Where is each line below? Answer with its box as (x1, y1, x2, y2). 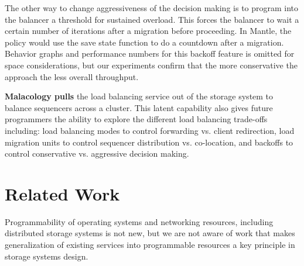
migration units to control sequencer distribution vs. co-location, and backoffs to (5, 136, 293, 148)
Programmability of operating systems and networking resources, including (5, 215, 274, 227)
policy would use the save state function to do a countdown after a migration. (5, 36, 284, 48)
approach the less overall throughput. (5, 70, 139, 82)
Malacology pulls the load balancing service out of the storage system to (5, 90, 274, 102)
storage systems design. (5, 250, 88, 262)
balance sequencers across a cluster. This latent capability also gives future (5, 101, 273, 113)
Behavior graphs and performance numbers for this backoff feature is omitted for (5, 47, 295, 60)
